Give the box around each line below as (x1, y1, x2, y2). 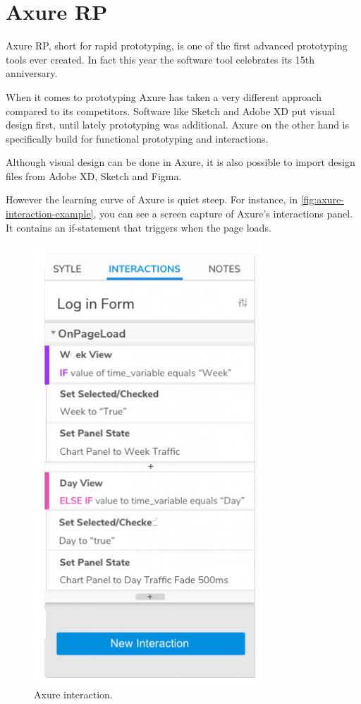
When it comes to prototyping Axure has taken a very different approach (6, 89, 322, 104)
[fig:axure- (300, 192, 344, 207)
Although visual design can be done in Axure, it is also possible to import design (6, 155, 355, 169)
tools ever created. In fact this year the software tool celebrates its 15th (6, 52, 315, 66)
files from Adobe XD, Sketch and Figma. (6, 168, 182, 183)
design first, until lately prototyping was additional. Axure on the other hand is (6, 117, 350, 132)
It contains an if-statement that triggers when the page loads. (6, 220, 271, 234)
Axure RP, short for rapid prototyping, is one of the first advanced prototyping (6, 38, 348, 53)
